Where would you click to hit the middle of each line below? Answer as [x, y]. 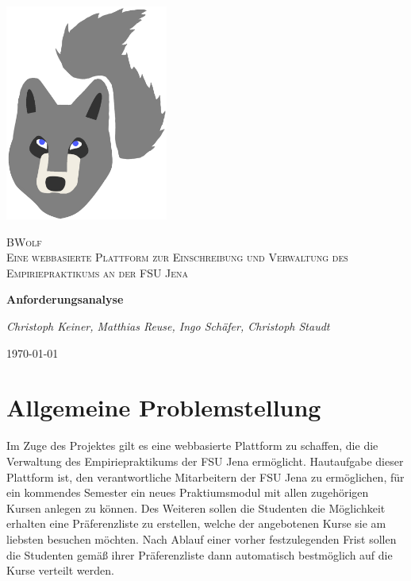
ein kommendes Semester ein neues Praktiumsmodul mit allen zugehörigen [188, 492]
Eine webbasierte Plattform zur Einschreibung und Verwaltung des [177, 257]
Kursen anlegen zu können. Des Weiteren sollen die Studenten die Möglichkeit [196, 507]
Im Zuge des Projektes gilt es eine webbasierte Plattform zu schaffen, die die [192, 445]
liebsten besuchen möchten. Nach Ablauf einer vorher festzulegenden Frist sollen [202, 538]
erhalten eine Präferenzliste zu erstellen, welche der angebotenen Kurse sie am [196, 523]
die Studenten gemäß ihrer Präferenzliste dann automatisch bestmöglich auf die [200, 554]
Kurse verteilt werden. [60, 570]
